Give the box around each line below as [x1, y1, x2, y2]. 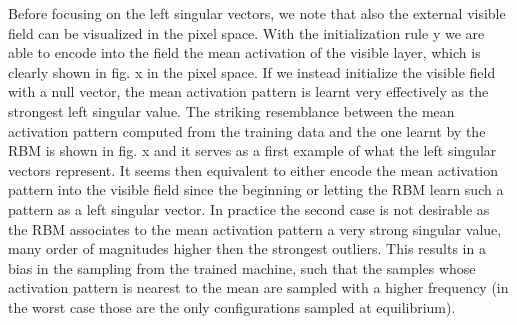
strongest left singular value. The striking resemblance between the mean [8, 100, 455, 121]
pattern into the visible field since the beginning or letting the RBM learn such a [8, 179, 504, 200]
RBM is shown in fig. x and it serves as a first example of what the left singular [8, 140, 497, 161]
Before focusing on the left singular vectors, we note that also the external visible [8, 3, 506, 23]
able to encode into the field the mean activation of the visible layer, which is [8, 42, 481, 63]
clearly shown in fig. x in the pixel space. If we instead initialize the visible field [8, 61, 496, 82]
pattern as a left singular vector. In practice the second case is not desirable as [8, 198, 490, 219]
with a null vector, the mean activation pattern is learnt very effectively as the [8, 81, 489, 102]
